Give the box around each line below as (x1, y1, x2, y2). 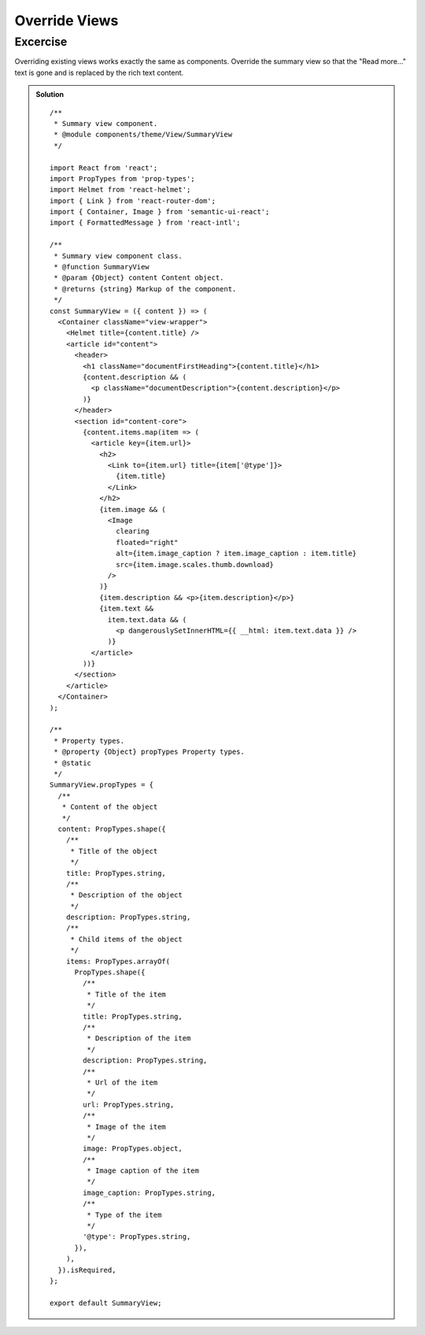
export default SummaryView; (50, 1298, 162, 1307)
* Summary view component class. (54, 251, 183, 260)
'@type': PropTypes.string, (83, 1233, 191, 1241)
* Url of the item (87, 1077, 158, 1087)
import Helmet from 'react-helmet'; (50, 185, 191, 195)
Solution (35, 90, 65, 99)
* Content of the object (61, 803, 158, 811)
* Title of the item (87, 989, 167, 999)
